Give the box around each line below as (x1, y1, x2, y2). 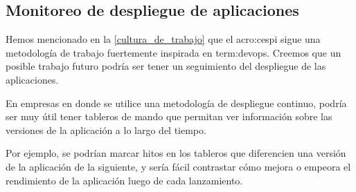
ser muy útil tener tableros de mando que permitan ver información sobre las (6, 109, 332, 124)
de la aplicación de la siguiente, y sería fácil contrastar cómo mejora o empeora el (6, 159, 351, 173)
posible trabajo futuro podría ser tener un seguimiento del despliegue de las (6, 59, 326, 73)
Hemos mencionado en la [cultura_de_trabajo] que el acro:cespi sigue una (6, 32, 321, 46)
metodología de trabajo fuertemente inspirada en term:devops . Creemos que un (6, 45, 341, 59)
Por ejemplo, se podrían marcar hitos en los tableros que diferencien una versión (6, 146, 346, 160)
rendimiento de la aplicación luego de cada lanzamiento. (6, 173, 243, 187)
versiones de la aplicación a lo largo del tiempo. (6, 122, 206, 137)
